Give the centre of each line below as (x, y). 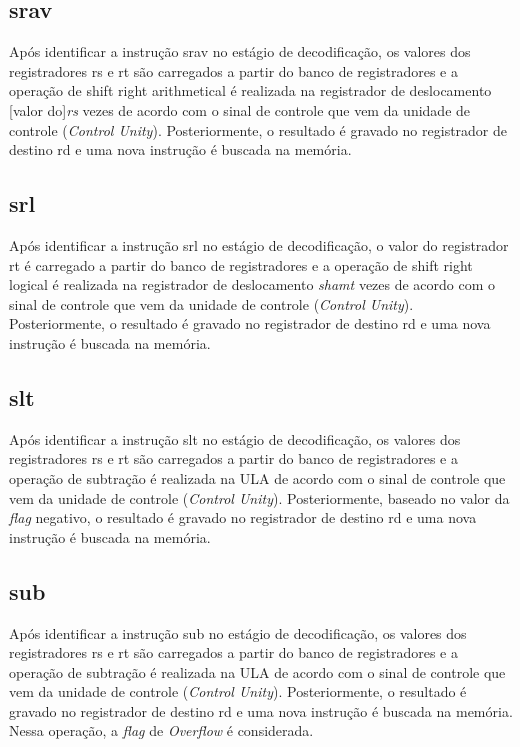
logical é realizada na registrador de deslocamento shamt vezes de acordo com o (252, 284)
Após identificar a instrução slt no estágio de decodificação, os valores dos (235, 438)
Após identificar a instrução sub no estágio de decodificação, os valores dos (238, 632)
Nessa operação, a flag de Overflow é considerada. (161, 730)
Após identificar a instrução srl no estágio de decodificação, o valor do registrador (259, 244)
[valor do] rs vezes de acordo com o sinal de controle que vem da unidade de (240, 109)
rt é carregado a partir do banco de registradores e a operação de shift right (241, 264)
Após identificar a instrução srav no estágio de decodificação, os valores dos (240, 51)
